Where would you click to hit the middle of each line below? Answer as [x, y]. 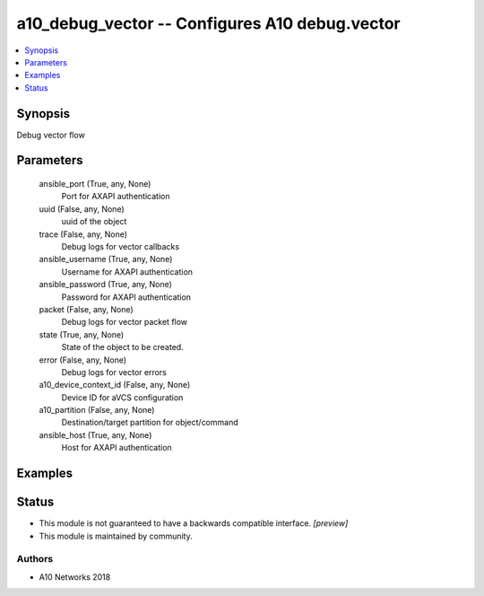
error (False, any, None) [83, 360]
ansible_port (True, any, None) [95, 184]
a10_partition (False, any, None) [97, 410]
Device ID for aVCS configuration [122, 397]
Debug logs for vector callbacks [120, 246]
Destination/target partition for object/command [150, 423]
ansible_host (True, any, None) [95, 434]
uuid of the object [94, 222]
